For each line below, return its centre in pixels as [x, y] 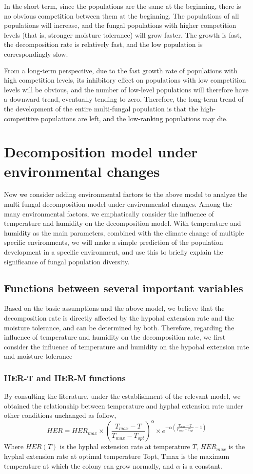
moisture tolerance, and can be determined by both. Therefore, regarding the [119, 327]
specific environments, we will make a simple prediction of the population [114, 242]
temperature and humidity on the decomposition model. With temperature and [123, 223]
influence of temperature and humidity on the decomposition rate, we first [115, 337]
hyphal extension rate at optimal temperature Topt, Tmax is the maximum [117, 456]
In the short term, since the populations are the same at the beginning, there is [123, 6]
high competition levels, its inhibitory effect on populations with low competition [125, 80]
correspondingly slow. [36, 54]
